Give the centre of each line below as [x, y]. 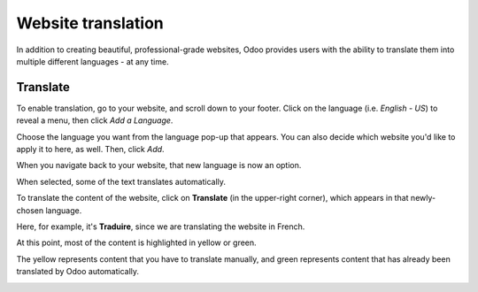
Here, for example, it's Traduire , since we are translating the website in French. [161, 227]
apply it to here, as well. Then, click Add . [90, 150]
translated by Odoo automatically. [78, 272]
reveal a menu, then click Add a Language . [95, 120]
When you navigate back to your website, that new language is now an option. [159, 165]
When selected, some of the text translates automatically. [121, 181]
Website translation [90, 23]
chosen [30, 210]
